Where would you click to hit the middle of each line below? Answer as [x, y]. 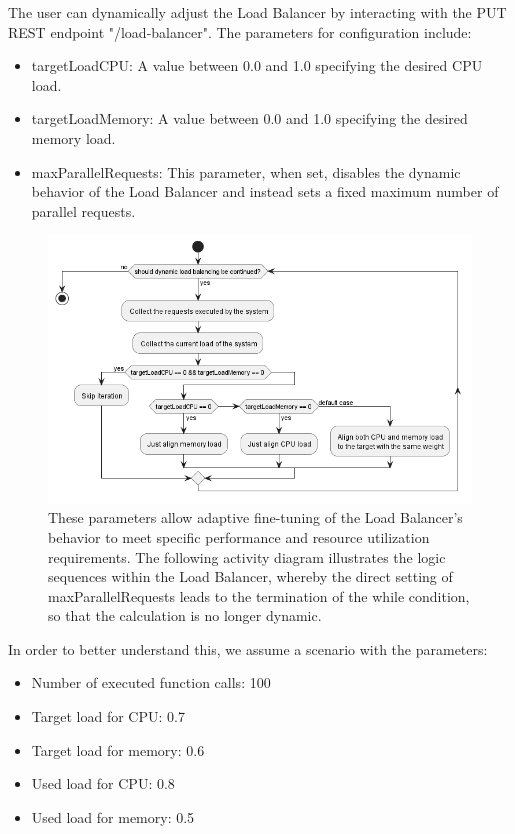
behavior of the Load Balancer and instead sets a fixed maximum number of [265, 191]
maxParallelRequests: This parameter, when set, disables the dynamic [246, 171]
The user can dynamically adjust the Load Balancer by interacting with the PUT [257, 12]
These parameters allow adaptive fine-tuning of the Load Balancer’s [255, 517]
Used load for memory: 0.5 [113, 816]
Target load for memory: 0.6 [118, 749]
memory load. [73, 137]
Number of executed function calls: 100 [151, 682]
